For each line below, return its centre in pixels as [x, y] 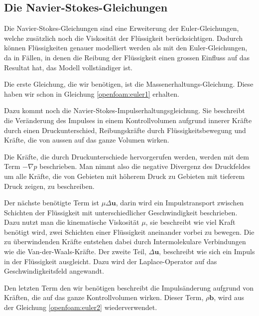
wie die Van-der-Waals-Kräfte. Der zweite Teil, [75, 251]
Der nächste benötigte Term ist [52, 203]
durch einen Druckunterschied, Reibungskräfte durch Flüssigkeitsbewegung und [125, 130]
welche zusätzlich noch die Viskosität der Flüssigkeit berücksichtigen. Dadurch [124, 38]
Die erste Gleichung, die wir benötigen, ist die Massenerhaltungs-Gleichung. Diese [129, 84]
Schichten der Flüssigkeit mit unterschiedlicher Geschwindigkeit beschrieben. [121, 212]
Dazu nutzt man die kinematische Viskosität [72, 222]
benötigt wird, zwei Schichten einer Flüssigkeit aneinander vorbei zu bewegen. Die [129, 232]
